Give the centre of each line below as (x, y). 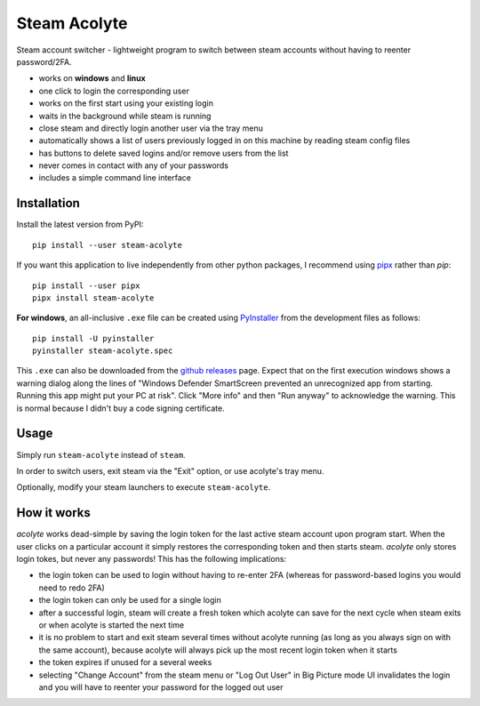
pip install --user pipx (86, 285)
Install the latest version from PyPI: (80, 225)
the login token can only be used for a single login (130, 600)
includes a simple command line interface (115, 178)
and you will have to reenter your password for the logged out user (161, 687)
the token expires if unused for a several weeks (125, 662)
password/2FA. (44, 61)
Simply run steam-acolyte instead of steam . (101, 454)
